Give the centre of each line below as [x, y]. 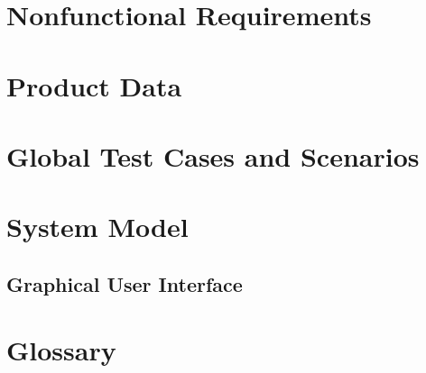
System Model [97, 227]
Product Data [94, 85]
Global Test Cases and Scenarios [213, 155]
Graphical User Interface [125, 283]
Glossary [61, 350]
